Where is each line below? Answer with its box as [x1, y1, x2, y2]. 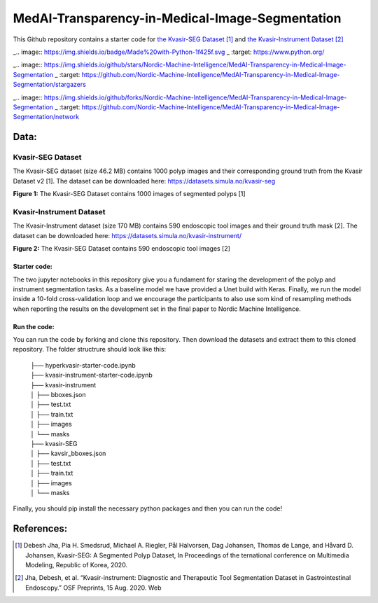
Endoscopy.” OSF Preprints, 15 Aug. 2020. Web [25, 583, 162, 592]
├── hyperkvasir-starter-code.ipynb [30, 361, 136, 369]
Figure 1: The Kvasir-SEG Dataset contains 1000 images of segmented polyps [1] [13, 190, 246, 198]
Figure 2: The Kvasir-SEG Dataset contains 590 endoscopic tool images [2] [13, 244, 231, 253]
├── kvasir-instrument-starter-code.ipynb [30, 371, 153, 380]
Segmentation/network [13, 113, 80, 121]
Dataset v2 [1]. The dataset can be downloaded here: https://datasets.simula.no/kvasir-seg [13, 176, 276, 185]
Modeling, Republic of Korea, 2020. [25, 561, 128, 569]
